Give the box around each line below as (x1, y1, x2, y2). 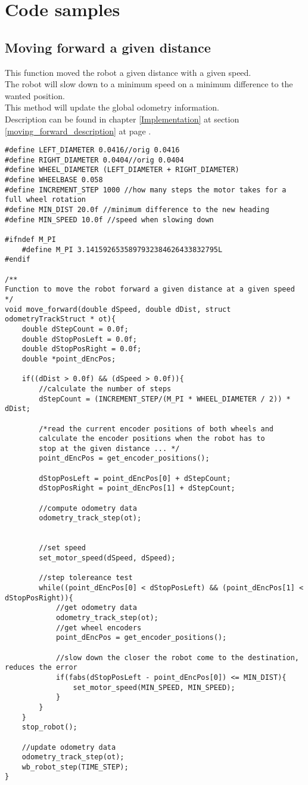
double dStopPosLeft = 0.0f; (21, 335, 137, 344)
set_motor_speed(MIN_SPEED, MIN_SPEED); (73, 683, 235, 692)
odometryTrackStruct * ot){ (5, 315, 116, 324)
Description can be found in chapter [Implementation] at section (5, 112, 239, 125)
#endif (5, 255, 30, 264)
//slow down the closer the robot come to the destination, (55, 653, 299, 662)
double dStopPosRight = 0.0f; (21, 345, 142, 354)
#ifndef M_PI (5, 235, 56, 244)
